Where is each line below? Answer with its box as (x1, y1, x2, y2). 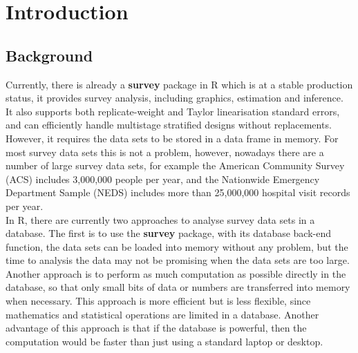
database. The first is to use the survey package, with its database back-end (6, 226, 332, 240)
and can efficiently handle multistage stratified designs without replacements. (6, 117, 332, 132)
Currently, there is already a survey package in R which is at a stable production (6, 77, 353, 91)
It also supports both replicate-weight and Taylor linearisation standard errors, (6, 104, 340, 118)
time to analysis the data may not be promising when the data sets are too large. (6, 253, 350, 267)
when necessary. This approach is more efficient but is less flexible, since (6, 294, 311, 308)
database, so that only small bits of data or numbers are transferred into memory (6, 280, 350, 294)
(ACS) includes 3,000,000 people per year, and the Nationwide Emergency (6, 171, 320, 186)
